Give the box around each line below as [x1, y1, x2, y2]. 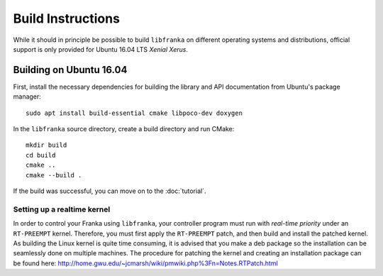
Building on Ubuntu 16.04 [13, 64, 128, 76]
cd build [26, 151, 56, 159]
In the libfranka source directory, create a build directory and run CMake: [13, 125, 235, 133]
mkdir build [26, 141, 67, 149]
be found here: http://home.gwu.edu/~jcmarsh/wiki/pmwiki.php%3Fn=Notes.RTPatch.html [13, 259, 278, 267]
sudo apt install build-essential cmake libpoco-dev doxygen [26, 109, 243, 117]
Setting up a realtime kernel [13, 204, 111, 214]
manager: [13, 92, 42, 101]
